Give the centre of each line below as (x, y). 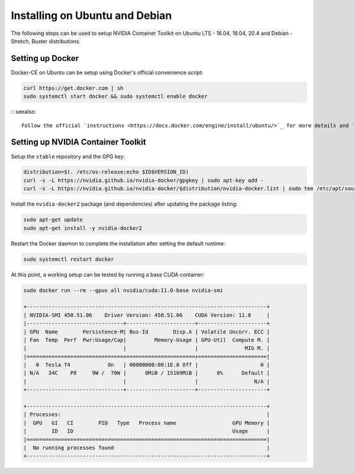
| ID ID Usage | (147, 431)
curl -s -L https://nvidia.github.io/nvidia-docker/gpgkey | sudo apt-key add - (143, 180)
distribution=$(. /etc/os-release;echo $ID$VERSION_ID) (106, 172)
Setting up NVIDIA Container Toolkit (78, 142)
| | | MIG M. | (147, 348)
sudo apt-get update (53, 220)
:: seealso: (23, 112)
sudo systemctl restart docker (69, 259)
